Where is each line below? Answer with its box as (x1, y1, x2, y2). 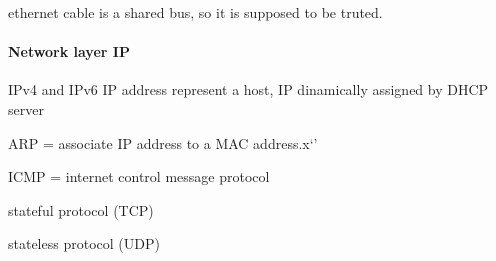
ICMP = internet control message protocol (8, 166, 270, 187)
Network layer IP (8, 41, 130, 62)
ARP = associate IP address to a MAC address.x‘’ (8, 132, 318, 153)
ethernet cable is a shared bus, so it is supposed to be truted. (8, 2, 383, 22)
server (8, 98, 44, 119)
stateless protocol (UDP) (8, 233, 160, 254)
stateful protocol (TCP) (8, 199, 154, 220)
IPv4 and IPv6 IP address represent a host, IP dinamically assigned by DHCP (8, 79, 489, 100)
